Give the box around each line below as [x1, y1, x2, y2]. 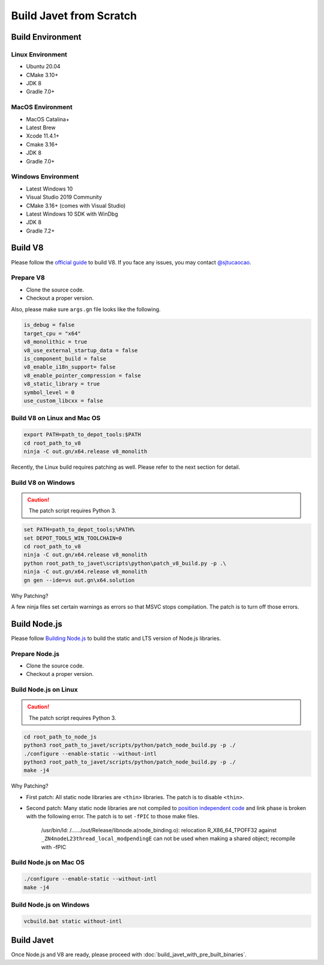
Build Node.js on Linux [11, 686, 78, 694]
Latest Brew [26, 124, 56, 132]
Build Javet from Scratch [11, 9, 137, 22]
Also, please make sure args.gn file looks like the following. [11, 305, 161, 312]
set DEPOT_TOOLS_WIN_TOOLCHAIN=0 [23, 535, 122, 541]
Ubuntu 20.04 [26, 63, 61, 70]
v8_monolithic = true [23, 338, 88, 346]
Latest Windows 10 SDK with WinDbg [26, 210, 118, 218]
